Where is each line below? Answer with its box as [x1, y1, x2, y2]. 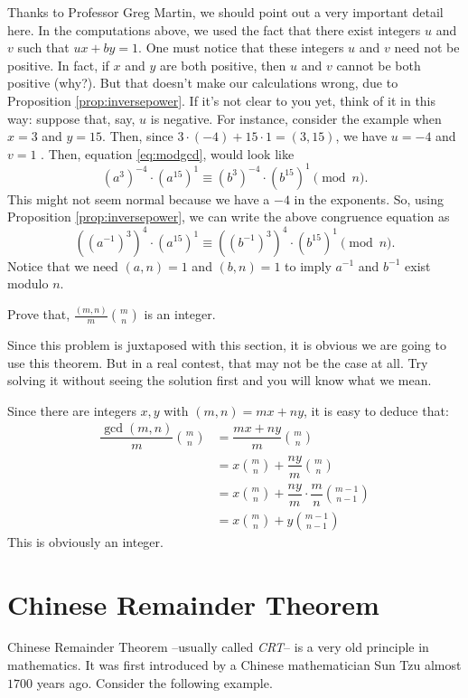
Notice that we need [7, 256, 118, 275]
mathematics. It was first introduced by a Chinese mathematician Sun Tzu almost [7, 656, 462, 674]
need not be [394, 38, 460, 57]
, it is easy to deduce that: [304, 401, 449, 420]
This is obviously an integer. [7, 532, 164, 551]
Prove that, [7, 305, 70, 324]
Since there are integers [7, 401, 136, 420]
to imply [285, 256, 332, 275]
